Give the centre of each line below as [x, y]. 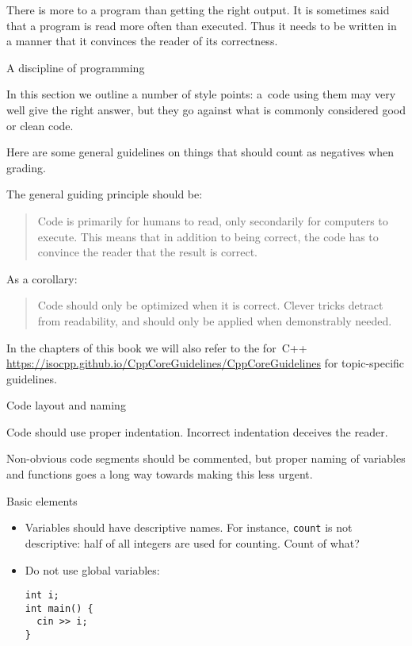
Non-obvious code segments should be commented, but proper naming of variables [206, 458]
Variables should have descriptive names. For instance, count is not [189, 527]
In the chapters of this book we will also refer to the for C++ [157, 347]
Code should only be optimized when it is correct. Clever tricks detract [210, 305]
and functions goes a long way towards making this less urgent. [160, 474]
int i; [42, 596]
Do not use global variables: [92, 569]
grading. [26, 167]
